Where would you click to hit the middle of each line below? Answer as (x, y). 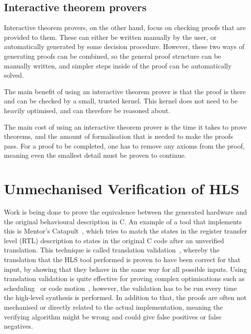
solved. (14, 75)
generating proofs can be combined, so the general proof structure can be (113, 56)
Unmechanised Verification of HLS (122, 189)
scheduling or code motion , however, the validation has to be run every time (120, 288)
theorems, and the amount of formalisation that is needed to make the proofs (118, 136)
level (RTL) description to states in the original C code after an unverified (114, 240)
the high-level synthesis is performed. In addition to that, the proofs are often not (125, 297)
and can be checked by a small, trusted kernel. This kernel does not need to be (121, 101)
